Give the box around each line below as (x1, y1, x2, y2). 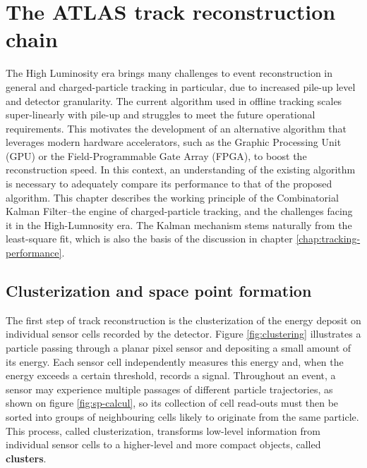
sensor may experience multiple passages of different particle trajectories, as (6, 381, 333, 396)
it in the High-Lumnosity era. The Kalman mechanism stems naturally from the (6, 217, 352, 232)
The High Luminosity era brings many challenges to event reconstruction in (6, 66, 333, 80)
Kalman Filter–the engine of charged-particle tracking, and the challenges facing (6, 204, 353, 218)
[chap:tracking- (296, 231, 361, 246)
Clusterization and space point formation (6, 280, 312, 302)
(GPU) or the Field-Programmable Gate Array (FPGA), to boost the (6, 148, 307, 163)
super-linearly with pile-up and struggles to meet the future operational (6, 107, 315, 122)
